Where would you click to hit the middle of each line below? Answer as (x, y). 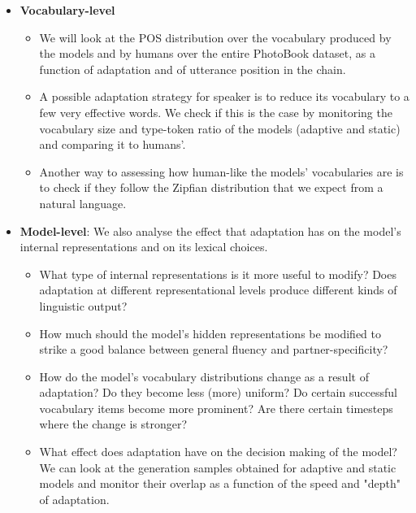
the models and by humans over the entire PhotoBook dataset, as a (207, 53)
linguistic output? (83, 305)
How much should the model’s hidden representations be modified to (210, 333)
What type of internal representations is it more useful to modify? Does (218, 274)
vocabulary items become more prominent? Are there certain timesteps (216, 408)
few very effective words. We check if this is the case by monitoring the (216, 112)
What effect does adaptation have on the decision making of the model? (218, 452)
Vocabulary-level (67, 10)
